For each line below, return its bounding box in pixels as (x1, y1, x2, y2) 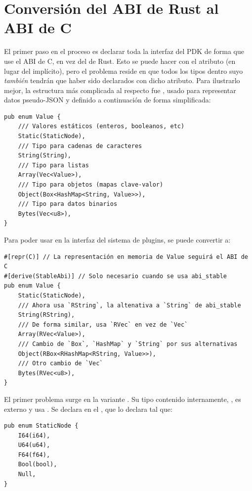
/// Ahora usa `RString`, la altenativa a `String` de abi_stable (18, 301, 241, 309)
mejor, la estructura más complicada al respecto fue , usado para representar (4, 85, 236, 95)
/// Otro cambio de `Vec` (18, 360, 103, 367)
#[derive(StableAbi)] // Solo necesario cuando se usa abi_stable (4, 272, 227, 280)
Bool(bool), (18, 461, 57, 468)
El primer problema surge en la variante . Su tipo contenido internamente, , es (4, 393, 241, 404)
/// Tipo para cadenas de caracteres (18, 142, 142, 149)
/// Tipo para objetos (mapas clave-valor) (18, 181, 164, 189)
